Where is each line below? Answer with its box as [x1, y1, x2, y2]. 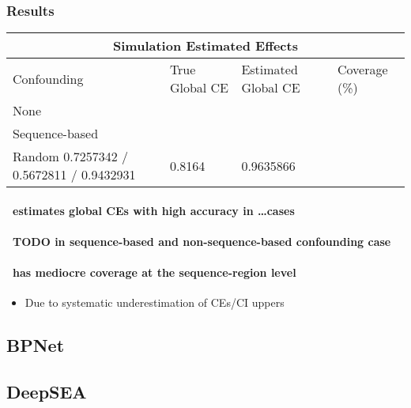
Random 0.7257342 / [13, 147, 129, 166]
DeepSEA [6, 380, 87, 404]
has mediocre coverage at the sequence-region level [13, 264, 296, 281]
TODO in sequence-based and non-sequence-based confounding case [13, 233, 391, 249]
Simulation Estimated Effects [113, 36, 298, 55]
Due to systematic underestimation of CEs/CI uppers [25, 294, 285, 311]
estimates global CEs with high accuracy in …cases [13, 202, 295, 218]
